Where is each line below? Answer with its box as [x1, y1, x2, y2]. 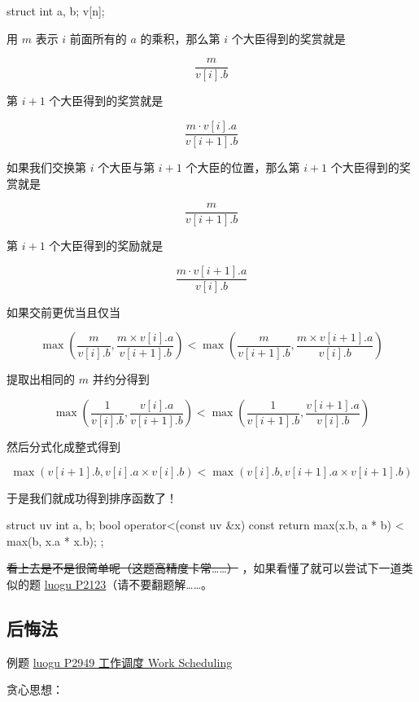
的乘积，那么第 [140, 29, 220, 46]
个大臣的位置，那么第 [185, 158, 300, 175]
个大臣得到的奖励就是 [49, 237, 164, 254]
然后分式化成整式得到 [7, 438, 120, 454]
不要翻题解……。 [129, 575, 213, 592]
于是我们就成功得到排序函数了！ [7, 489, 177, 506]
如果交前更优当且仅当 [7, 303, 120, 320]
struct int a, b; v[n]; [7, 2, 105, 19]
